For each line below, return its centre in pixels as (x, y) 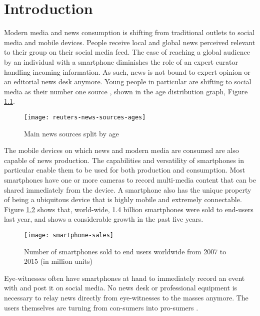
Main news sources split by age (71, 133)
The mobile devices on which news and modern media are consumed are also (121, 150)
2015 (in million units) (58, 261)
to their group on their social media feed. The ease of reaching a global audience (127, 52)
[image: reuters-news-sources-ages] (85, 117)
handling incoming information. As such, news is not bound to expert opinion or (127, 71)
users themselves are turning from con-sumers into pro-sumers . (101, 307)
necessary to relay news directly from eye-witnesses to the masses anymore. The (126, 297)
